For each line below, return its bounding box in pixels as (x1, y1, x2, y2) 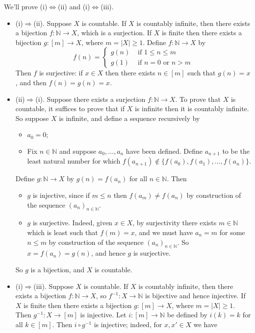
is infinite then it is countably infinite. (134, 103, 249, 114)
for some (219, 227, 245, 237)
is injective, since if (32, 190, 90, 200)
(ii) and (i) (58, 1, 90, 11)
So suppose (15, 113, 49, 123)
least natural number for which (27, 156, 121, 166)
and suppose (59, 145, 97, 156)
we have (193, 319, 218, 329)
